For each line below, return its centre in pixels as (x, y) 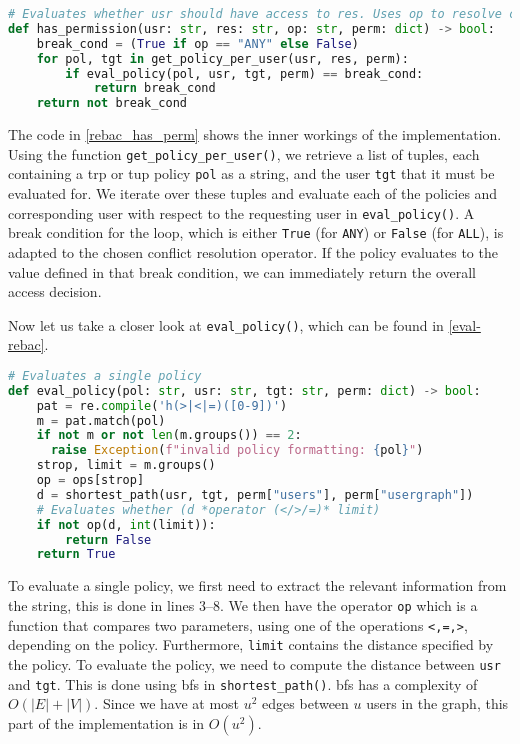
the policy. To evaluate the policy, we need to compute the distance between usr (254, 663)
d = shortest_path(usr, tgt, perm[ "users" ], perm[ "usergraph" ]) (255, 494)
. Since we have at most (167, 703)
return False (108, 539)
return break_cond (154, 88)
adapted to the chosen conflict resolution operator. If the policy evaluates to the (253, 251)
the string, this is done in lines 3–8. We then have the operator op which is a (243, 604)
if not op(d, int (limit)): (126, 524)
